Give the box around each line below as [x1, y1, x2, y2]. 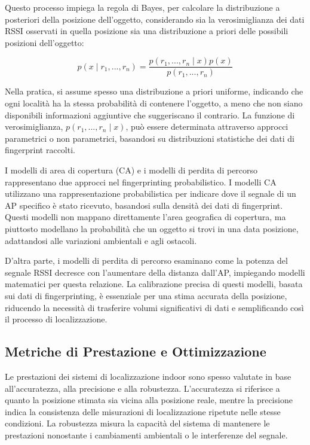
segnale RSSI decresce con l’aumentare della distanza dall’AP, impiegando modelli [5, 266, 305, 278]
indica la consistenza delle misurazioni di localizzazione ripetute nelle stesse [5, 405, 281, 417]
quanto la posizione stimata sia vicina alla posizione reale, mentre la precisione [5, 394, 293, 406]
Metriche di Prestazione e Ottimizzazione [5, 342, 266, 361]
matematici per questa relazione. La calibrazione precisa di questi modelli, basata [5, 278, 303, 290]
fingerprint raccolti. [5, 144, 75, 156]
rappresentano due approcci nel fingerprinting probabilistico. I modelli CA [5, 175, 277, 188]
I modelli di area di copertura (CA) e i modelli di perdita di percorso [5, 164, 258, 176]
